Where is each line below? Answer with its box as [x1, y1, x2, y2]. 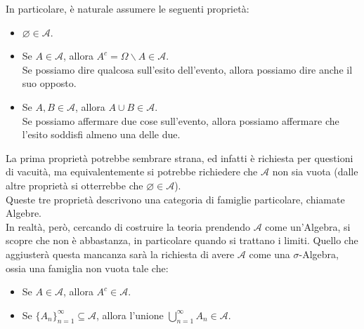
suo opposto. [22, 76, 77, 90]
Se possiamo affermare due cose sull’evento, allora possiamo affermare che [22, 113, 339, 128]
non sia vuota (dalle [272, 164, 358, 179]
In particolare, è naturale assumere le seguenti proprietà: [6, 1, 249, 15]
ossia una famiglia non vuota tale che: [6, 260, 169, 275]
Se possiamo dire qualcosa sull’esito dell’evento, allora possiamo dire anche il [22, 62, 353, 76]
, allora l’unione [96, 307, 164, 322]
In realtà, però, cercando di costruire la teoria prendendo [6, 219, 251, 234]
